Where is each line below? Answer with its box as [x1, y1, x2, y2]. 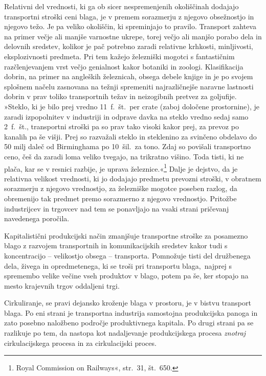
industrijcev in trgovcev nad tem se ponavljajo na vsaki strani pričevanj [4, 203, 229, 214]
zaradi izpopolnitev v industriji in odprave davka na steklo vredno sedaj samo [4, 111, 249, 122]
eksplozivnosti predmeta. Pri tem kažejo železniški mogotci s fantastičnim [4, 51, 235, 61]
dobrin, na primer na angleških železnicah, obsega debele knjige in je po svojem [4, 71, 253, 82]
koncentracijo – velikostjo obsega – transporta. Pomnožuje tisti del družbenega [4, 250, 251, 261]
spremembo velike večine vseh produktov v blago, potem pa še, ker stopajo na [4, 270, 249, 281]
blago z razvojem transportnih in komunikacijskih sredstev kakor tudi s [4, 240, 228, 251]
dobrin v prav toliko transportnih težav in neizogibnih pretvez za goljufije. [4, 91, 237, 102]
